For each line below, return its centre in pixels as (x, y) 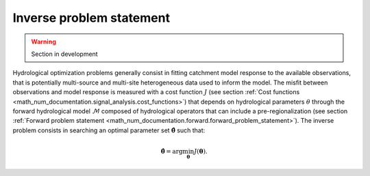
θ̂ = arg (172, 151)
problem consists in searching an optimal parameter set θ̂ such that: (109, 130)
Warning (44, 42)
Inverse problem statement (91, 18)
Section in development (65, 54)
